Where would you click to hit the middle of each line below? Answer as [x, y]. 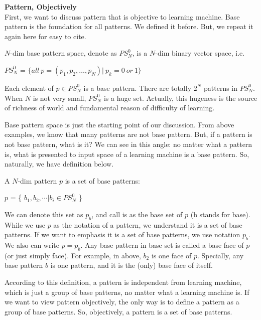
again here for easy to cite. [45, 36]
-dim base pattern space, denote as [63, 53]
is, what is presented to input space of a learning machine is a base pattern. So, [127, 154]
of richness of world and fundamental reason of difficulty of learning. [110, 108]
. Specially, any [221, 255]
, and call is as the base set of [137, 214]
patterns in [221, 88]
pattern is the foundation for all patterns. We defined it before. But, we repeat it [129, 26]
